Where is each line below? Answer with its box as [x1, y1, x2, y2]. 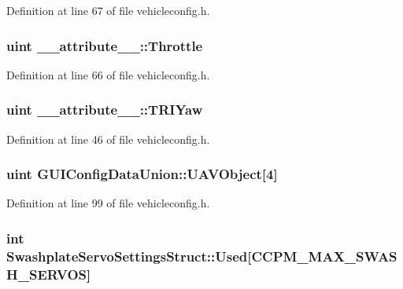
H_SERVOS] [6, 264, 91, 284]
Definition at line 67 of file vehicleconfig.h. [6, 2, 210, 18]
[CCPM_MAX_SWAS [247, 246, 397, 265]
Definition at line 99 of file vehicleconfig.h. [6, 195, 210, 211]
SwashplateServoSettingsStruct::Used [6, 246, 248, 265]
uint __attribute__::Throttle [6, 35, 203, 55]
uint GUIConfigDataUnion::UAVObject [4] [6, 164, 278, 184]
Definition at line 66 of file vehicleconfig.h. [6, 66, 210, 82]
